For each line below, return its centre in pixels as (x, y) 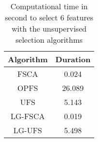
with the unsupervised (49, 28)
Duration (73, 59)
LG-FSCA (28, 116)
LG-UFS (28, 130)
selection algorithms (49, 40)
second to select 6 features (49, 17)
